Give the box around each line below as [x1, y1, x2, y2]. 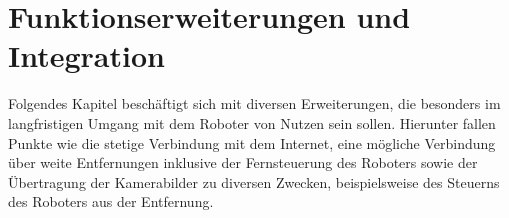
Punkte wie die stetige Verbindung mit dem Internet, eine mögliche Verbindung [8, 132, 496, 153]
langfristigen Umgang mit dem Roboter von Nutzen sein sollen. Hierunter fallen [8, 112, 496, 133]
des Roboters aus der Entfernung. [8, 191, 214, 212]
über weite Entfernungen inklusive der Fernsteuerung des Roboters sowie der [8, 152, 478, 173]
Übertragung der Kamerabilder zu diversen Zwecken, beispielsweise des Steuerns [8, 171, 500, 192]
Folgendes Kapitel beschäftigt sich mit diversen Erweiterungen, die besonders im [8, 93, 501, 114]
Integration [8, 35, 165, 76]
